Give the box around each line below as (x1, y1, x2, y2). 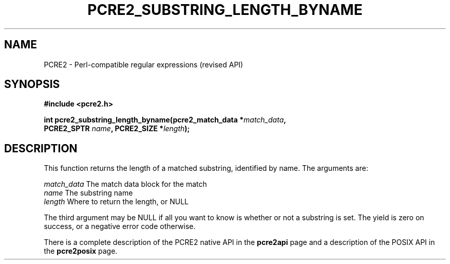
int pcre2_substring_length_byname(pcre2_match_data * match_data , (44, 115, 286, 125)
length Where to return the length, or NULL (44, 197, 189, 206)
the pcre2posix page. (44, 247, 118, 256)
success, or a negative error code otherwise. (44, 222, 196, 231)
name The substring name (44, 188, 133, 198)
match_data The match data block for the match (44, 180, 207, 189)
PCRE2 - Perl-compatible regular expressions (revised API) (44, 60, 243, 69)
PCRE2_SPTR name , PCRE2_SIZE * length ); (44, 124, 190, 133)
